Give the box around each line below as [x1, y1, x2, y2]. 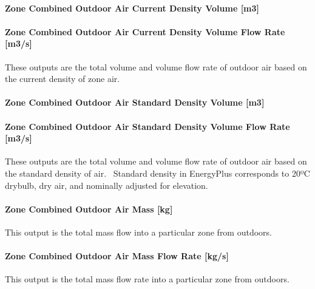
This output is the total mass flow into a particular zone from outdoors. [5, 225, 272, 238]
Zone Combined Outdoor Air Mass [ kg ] [5, 202, 173, 215]
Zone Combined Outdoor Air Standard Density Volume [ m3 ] [5, 96, 265, 109]
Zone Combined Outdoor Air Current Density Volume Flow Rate [5, 25, 285, 38]
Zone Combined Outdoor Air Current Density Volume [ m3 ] [5, 1, 260, 14]
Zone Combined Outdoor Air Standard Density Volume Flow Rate [5, 120, 290, 132]
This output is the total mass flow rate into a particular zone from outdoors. [5, 273, 290, 285]
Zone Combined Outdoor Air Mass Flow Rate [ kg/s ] [5, 250, 229, 262]
